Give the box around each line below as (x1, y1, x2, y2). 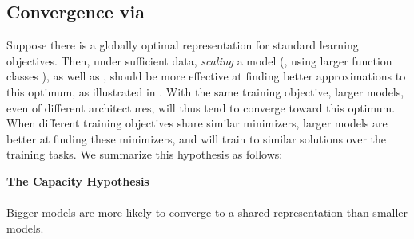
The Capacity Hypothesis (6, 172, 149, 189)
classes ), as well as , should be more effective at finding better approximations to (6, 68, 406, 84)
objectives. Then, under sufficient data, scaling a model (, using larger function (6, 52, 392, 69)
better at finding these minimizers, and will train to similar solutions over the (6, 130, 387, 147)
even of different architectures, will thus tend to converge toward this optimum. (6, 99, 396, 116)
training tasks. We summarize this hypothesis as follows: (6, 146, 283, 163)
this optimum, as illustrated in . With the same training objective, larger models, (6, 83, 404, 100)
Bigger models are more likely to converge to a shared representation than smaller (6, 204, 408, 221)
